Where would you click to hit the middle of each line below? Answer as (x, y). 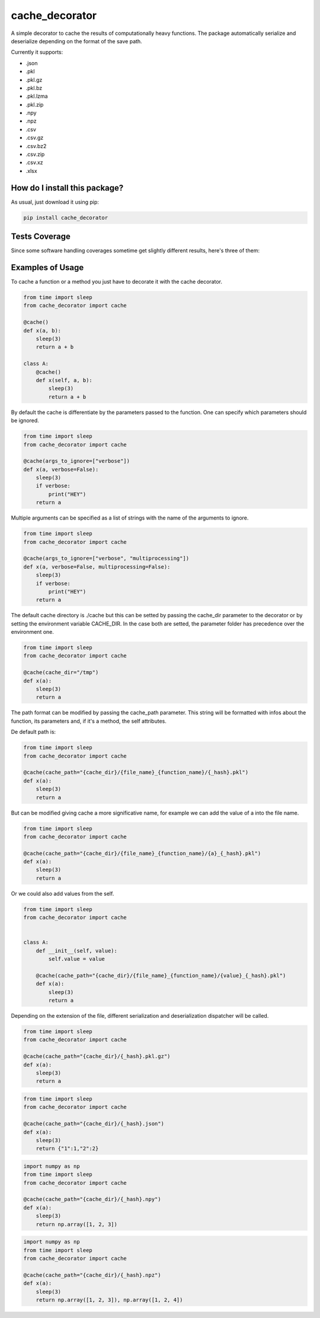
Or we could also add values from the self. (63, 893)
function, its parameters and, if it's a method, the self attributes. (89, 721)
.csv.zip (35, 155)
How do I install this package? (67, 187)
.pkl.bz (34, 88)
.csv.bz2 (36, 146)
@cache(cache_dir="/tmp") (61, 673)
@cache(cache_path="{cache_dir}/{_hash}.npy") (92, 1199)
